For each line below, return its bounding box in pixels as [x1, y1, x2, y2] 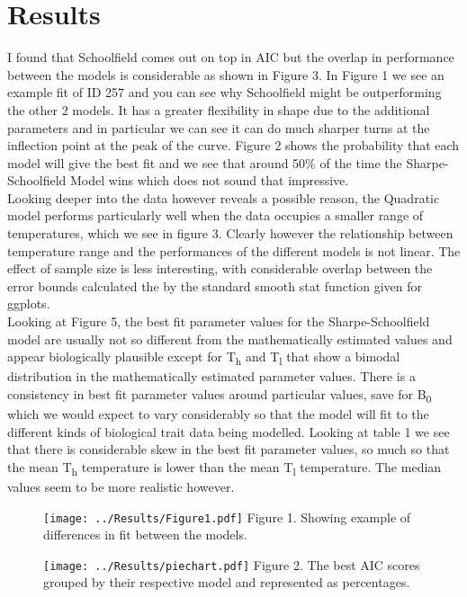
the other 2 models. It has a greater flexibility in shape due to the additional [7, 100, 430, 119]
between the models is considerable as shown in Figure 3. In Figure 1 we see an [7, 65, 445, 84]
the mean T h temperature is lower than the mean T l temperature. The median [7, 457, 442, 478]
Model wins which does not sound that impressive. [70, 171, 349, 190]
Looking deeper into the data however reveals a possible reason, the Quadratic [7, 188, 440, 207]
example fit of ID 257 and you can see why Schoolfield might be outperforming [7, 83, 442, 102]
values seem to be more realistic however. [7, 477, 235, 495]
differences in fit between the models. [43, 525, 247, 544]
